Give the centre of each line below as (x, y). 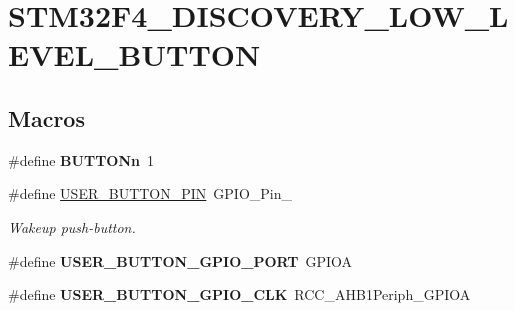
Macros (46, 117)
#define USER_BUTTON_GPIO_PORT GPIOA (180, 260)
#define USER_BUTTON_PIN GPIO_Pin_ (150, 193)
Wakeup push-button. (72, 226)
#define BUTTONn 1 (81, 159)
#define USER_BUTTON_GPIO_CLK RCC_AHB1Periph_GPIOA (239, 294)
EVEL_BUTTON (134, 54)
